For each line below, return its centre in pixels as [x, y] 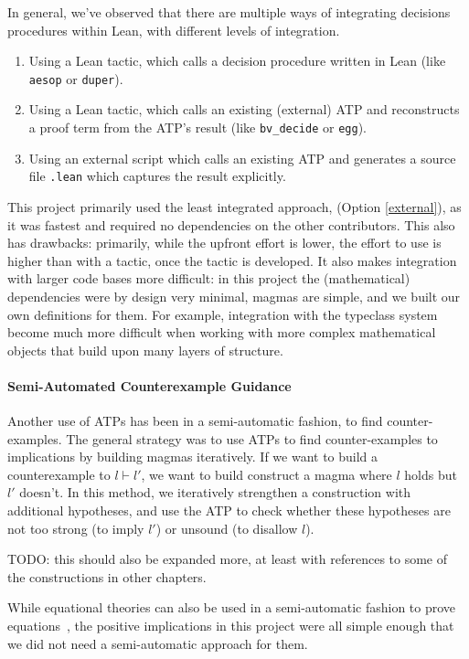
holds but [431, 474]
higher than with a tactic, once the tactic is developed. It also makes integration [232, 260]
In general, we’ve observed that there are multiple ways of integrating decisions [229, 12]
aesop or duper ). [76, 78]
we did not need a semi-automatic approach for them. [158, 643]
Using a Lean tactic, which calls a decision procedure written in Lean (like [237, 61]
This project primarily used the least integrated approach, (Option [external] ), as [234, 206]
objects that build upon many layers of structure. [145, 350]
